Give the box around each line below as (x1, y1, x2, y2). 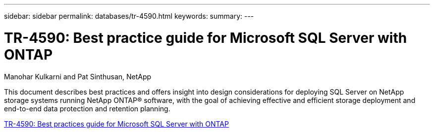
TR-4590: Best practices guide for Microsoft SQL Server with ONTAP (4, 119, 229, 128)
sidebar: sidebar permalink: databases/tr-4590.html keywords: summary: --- (4, 12, 254, 20)
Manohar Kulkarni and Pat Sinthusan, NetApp (4, 72, 152, 81)
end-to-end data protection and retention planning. (4, 104, 170, 113)
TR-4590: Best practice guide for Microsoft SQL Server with (4, 29, 407, 46)
